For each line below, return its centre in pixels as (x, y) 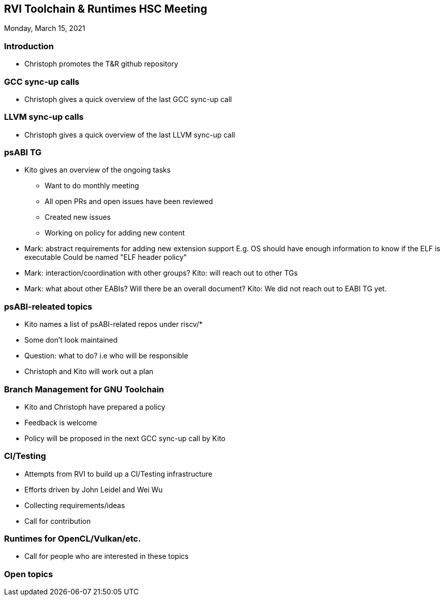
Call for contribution (58, 521)
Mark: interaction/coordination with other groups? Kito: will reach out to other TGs (161, 273)
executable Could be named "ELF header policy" (106, 257)
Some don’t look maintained (71, 340)
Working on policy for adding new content (115, 233)
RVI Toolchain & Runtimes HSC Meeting (106, 9)
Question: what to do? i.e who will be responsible (106, 356)
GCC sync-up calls (42, 81)
